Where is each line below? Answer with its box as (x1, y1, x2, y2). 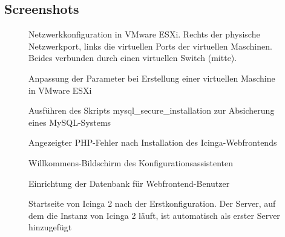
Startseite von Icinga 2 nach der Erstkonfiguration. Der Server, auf (28, 197, 276, 210)
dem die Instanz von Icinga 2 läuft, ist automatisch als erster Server (28, 209, 280, 221)
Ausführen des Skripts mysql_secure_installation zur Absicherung (28, 104, 275, 117)
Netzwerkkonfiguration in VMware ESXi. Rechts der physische (28, 28, 260, 41)
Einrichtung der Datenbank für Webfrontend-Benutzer (28, 177, 230, 189)
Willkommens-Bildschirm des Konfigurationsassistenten (28, 156, 233, 169)
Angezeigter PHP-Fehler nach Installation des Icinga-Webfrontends (28, 136, 277, 149)
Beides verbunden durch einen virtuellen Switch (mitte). (28, 51, 237, 64)
